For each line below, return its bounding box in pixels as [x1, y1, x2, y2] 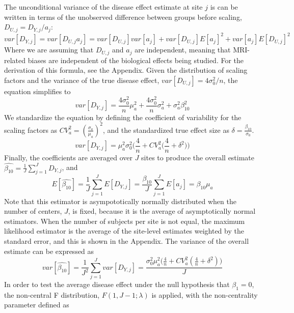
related [4, 54, 26, 65]
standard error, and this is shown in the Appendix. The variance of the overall [4, 235, 249, 246]
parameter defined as [4, 299, 69, 310]
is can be [210, 2, 238, 12]
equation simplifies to [4, 86, 71, 96]
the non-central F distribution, [4, 289, 100, 300]
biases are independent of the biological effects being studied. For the [28, 54, 244, 65]
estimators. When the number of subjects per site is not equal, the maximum [4, 215, 245, 226]
